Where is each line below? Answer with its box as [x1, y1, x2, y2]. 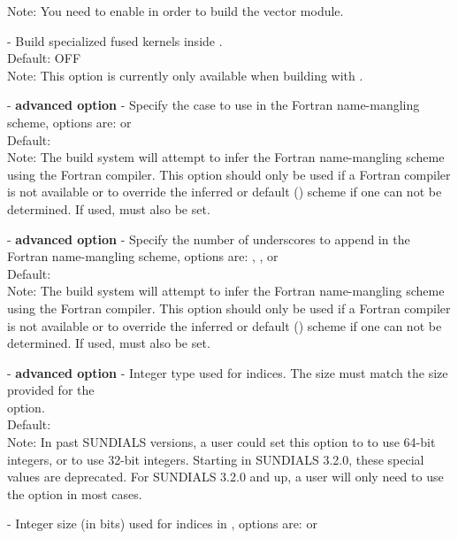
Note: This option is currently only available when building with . [7, 65, 363, 84]
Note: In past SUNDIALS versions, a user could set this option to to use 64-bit [7, 433, 436, 451]
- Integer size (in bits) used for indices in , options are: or [7, 514, 317, 533]
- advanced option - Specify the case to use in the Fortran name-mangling [7, 96, 420, 114]
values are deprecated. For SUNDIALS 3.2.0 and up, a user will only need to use [7, 467, 444, 486]
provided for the [7, 381, 95, 399]
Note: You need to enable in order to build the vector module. [7, 2, 344, 19]
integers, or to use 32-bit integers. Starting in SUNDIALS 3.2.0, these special [7, 450, 424, 468]
